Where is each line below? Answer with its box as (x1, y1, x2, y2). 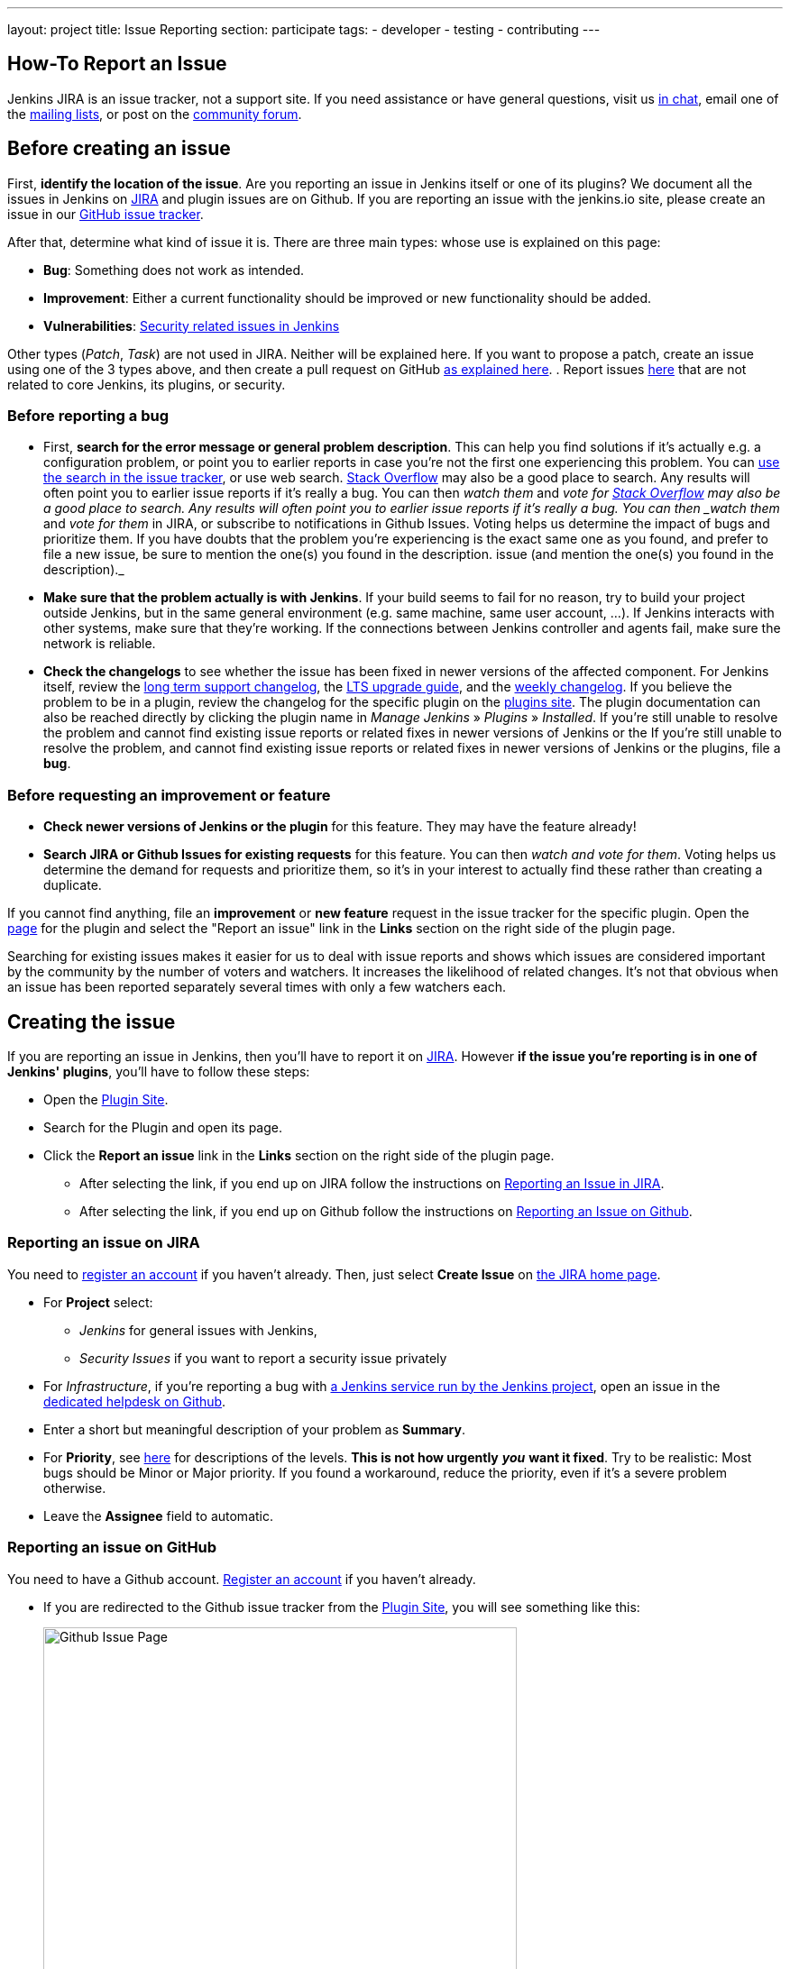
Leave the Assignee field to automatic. (43, 1507, 273, 1524)
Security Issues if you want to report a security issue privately (79, 1350, 447, 1366)
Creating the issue (7, 1010, 176, 1033)
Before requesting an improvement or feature (7, 785, 331, 804)
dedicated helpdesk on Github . (43, 1393, 226, 1409)
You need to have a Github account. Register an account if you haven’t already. (7, 1571, 476, 1587)
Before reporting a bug (7, 407, 170, 426)
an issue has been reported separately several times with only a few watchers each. (7, 979, 507, 995)
